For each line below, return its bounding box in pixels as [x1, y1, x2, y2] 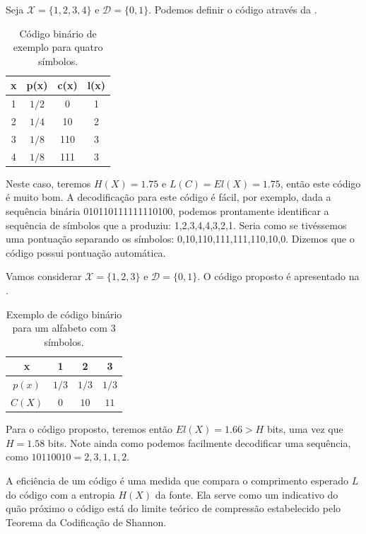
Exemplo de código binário [6, 306, 122, 321]
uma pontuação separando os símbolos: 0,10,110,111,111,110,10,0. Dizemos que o [6, 231, 355, 246]
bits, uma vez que [266, 422, 343, 436]
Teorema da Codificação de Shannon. [6, 514, 167, 529]
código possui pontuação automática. [6, 245, 166, 260]
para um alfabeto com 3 [12, 320, 116, 335]
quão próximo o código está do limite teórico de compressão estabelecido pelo [6, 501, 341, 516]
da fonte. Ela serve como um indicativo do [155, 487, 338, 501]
